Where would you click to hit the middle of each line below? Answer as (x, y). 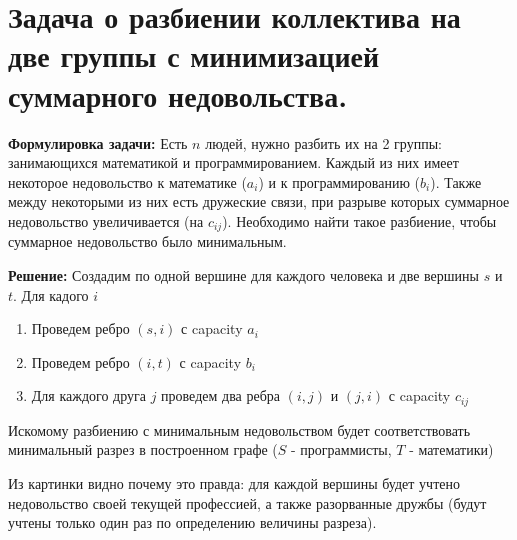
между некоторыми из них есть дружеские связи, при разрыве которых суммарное (259, 201)
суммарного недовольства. (178, 94)
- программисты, (341, 449)
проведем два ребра (220, 395)
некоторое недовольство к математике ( (127, 181)
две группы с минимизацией (194, 55)
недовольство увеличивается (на (106, 220)
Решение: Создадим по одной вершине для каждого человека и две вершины (244, 274)
